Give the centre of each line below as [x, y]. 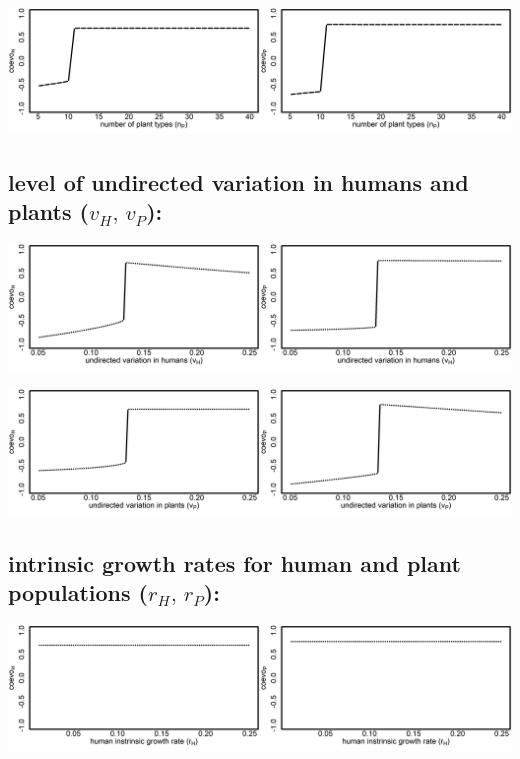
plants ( [48, 211]
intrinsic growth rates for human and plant [234, 562]
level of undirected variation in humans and [238, 181]
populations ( [78, 592]
